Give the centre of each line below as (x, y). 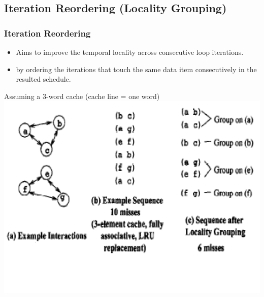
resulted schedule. (43, 79)
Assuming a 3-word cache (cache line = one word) (82, 96)
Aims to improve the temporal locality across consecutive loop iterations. (130, 52)
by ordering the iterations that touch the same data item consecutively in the (136, 69)
